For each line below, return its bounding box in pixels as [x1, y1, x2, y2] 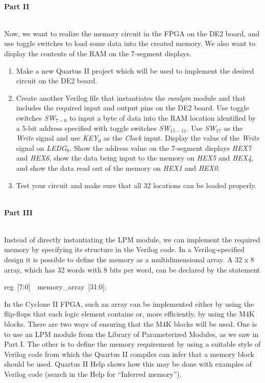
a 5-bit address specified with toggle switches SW [16, 122, 171, 133]
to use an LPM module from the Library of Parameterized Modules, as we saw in [4, 328, 259, 339]
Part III [4, 207, 33, 217]
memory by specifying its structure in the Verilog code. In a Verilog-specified [4, 244, 245, 255]
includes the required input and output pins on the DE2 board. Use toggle [16, 102, 249, 113]
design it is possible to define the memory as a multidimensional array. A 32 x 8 [4, 254, 254, 265]
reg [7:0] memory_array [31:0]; [4, 281, 107, 292]
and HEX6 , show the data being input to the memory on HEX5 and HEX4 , [16, 152, 254, 163]
